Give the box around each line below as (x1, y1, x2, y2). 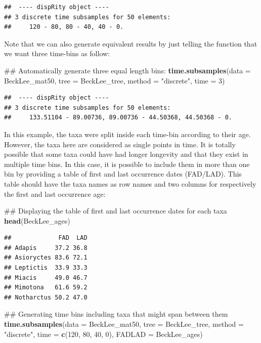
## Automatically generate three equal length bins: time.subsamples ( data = (4, 65, 251, 75)
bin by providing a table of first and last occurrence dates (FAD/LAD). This (4, 168, 242, 179)
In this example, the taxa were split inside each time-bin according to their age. (4, 128, 251, 139)
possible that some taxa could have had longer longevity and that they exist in (4, 149, 248, 159)
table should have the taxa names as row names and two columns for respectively (4, 178, 256, 189)
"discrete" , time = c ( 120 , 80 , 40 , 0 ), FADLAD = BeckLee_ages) (4, 328, 203, 339)
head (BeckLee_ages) (4, 215, 70, 226)
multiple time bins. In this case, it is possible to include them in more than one (4, 158, 250, 169)
